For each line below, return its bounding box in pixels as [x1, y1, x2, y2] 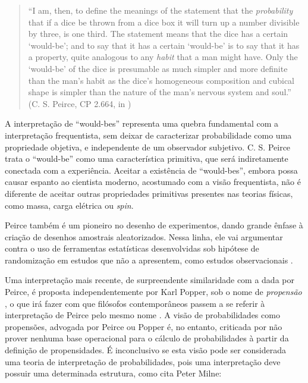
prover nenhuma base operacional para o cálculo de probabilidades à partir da [5, 332, 289, 344]
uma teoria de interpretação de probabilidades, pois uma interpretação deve [5, 355, 281, 368]
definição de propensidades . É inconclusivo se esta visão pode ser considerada [5, 344, 287, 356]
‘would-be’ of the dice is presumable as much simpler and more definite [28, 62, 288, 74]
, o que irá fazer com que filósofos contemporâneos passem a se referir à [5, 297, 265, 309]
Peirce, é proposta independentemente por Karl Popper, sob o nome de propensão [5, 285, 302, 298]
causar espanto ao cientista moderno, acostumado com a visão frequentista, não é [5, 175, 301, 188]
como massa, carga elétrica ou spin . [5, 199, 134, 211]
